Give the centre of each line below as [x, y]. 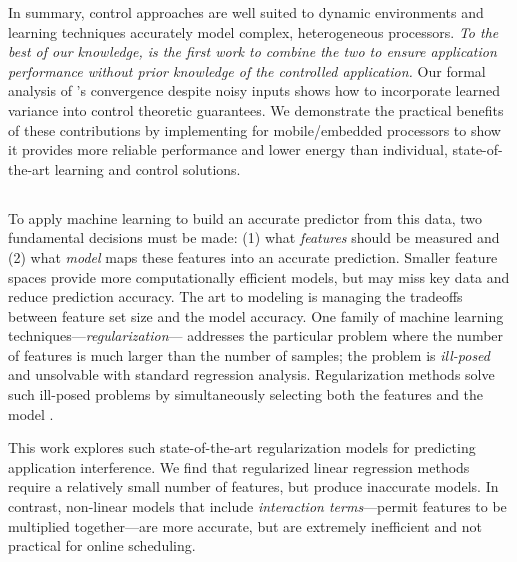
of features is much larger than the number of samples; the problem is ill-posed [249, 354]
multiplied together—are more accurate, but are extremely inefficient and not [245, 525]
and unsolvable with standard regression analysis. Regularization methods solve [251, 374]
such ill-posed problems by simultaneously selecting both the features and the [246, 394]
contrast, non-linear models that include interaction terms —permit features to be [257, 506]
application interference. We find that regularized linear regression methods [239, 466]
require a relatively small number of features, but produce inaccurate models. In [253, 486]
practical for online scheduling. [102, 545]
